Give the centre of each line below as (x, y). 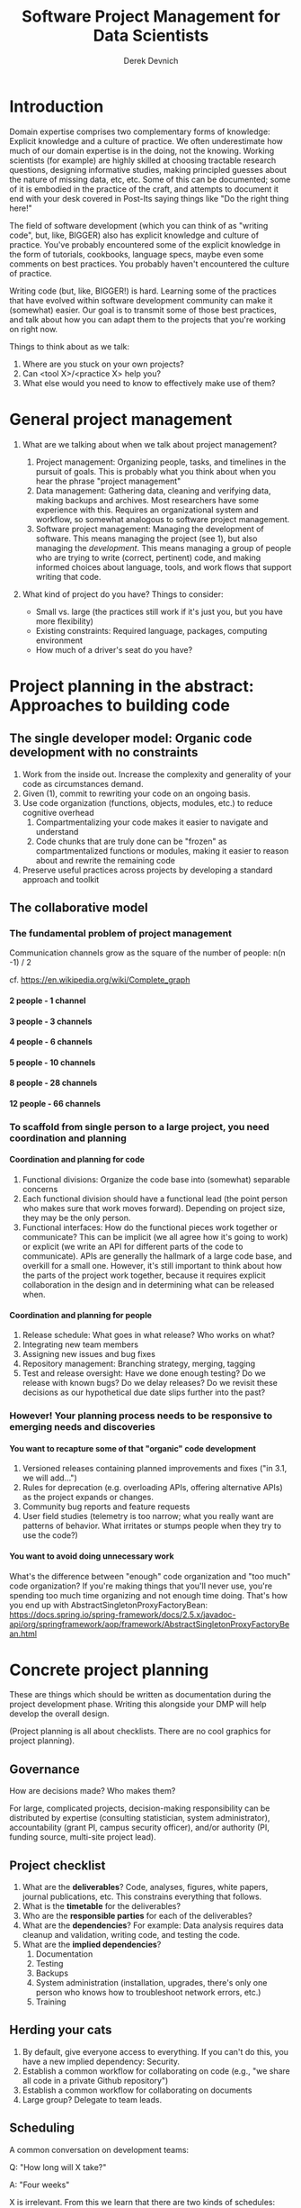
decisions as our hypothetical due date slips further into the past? (144, 1392)
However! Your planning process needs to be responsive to (141, 1416)
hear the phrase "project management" (108, 481)
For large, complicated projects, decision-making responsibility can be (140, 1808)
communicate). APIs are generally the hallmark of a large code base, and (157, 1256)
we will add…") (50, 1478)
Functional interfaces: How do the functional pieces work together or (150, 1227)
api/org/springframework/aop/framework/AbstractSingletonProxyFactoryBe (150, 1624)
